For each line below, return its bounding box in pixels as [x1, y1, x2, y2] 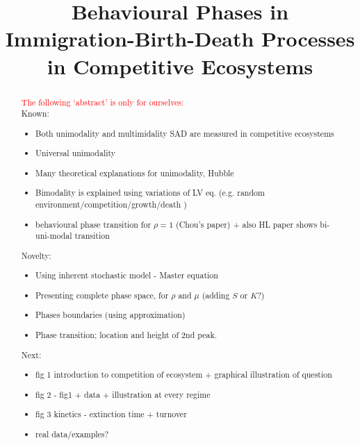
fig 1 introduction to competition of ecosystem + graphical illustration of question [35, 369, 332, 380]
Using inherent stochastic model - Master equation [35, 269, 218, 281]
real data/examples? [35, 428, 109, 439]
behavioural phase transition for [35, 218, 152, 230]
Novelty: [21, 249, 51, 261]
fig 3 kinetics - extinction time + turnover [35, 408, 187, 420]
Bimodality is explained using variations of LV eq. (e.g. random [35, 187, 265, 199]
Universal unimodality [35, 147, 116, 159]
